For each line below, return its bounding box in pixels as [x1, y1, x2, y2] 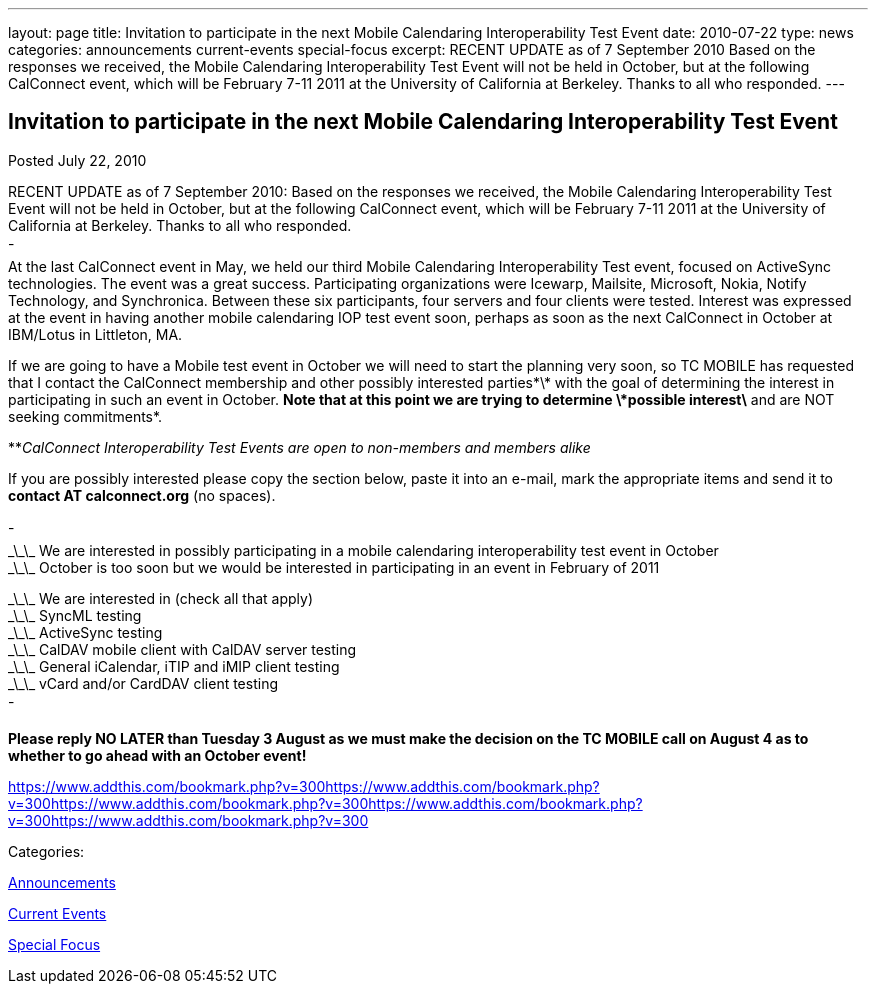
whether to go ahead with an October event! [8, 746, 307, 764]
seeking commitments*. [8, 407, 163, 425]
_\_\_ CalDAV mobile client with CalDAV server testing [8, 640, 357, 658]
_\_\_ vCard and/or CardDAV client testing [8, 674, 278, 692]
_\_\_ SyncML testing [8, 606, 142, 624]
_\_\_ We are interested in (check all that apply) [8, 589, 313, 607]
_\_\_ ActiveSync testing [8, 623, 163, 641]
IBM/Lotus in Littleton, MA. [8, 325, 183, 343]
